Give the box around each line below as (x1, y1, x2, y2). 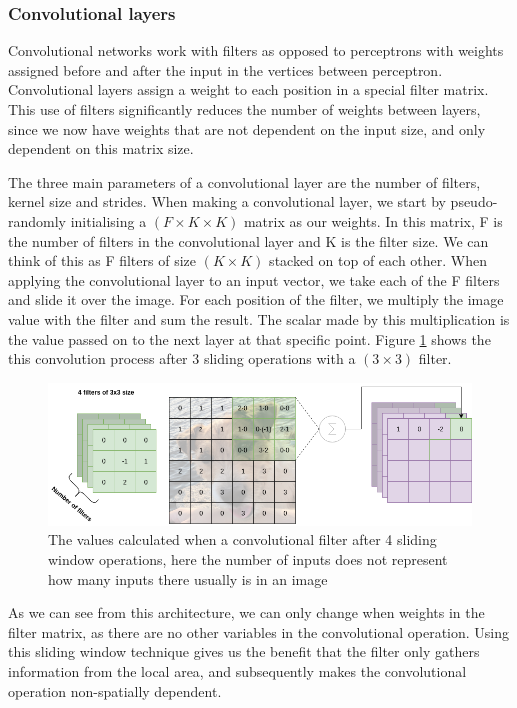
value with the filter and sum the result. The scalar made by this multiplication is (8, 308, 510, 329)
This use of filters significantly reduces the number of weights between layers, (8, 99, 481, 119)
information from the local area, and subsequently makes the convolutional (8, 660, 467, 681)
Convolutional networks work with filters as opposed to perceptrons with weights (8, 40, 504, 61)
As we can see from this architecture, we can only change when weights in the (8, 602, 485, 623)
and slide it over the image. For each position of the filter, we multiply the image (8, 289, 504, 310)
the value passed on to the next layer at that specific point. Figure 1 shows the (8, 328, 491, 349)
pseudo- (450, 191, 498, 212)
